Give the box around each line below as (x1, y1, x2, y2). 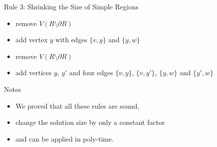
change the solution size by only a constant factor (15, 117, 165, 127)
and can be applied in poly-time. (15, 133, 114, 144)
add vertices (15, 67, 52, 78)
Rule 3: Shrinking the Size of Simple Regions (4, 1, 138, 11)
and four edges (69, 67, 113, 78)
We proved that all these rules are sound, (15, 100, 139, 111)
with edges (55, 34, 87, 45)
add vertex (15, 34, 48, 45)
